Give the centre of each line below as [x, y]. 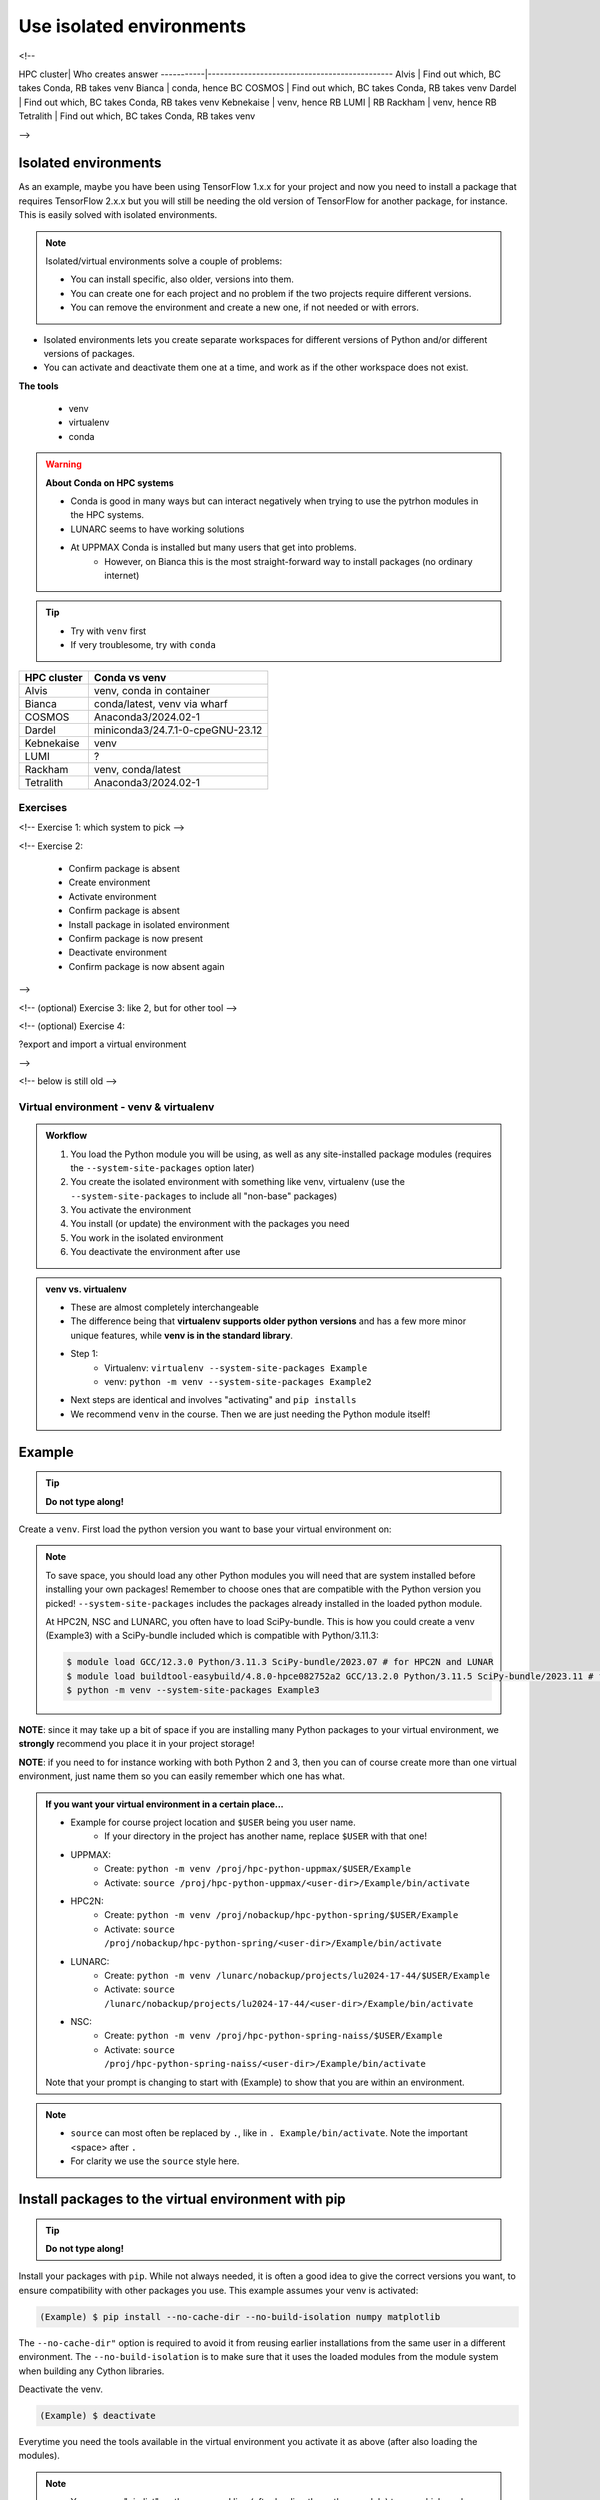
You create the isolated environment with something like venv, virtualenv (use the [237, 1182]
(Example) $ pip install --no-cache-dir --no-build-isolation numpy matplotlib [240, 2316]
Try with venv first [108, 631]
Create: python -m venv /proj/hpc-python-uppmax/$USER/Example [258, 1869]
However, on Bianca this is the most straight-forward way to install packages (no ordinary [289, 561]
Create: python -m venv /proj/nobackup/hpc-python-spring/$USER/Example [281, 1915]
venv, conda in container [151, 690]
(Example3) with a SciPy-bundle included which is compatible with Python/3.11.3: [212, 1636]
